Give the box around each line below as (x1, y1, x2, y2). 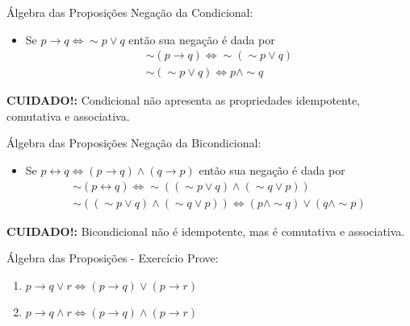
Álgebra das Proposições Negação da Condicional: (6, 4, 253, 20)
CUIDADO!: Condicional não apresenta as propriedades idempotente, (6, 92, 360, 109)
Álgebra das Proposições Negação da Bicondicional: (6, 134, 261, 151)
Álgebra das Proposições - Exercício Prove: (6, 250, 219, 266)
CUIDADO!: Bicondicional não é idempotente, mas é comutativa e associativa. (6, 222, 405, 239)
